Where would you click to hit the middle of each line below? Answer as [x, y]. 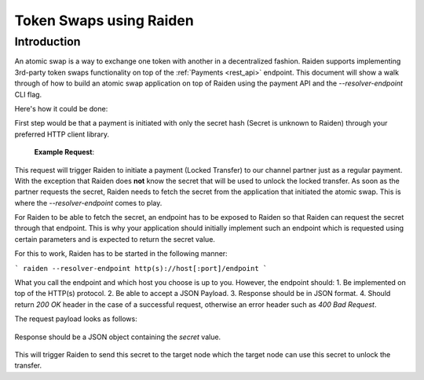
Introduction [48, 42]
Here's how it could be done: [61, 108]
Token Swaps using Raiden [104, 20]
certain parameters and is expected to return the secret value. [115, 239]
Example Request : [64, 152]
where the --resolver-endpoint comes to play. [88, 203]
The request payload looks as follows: [76, 319]
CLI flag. [28, 94]
